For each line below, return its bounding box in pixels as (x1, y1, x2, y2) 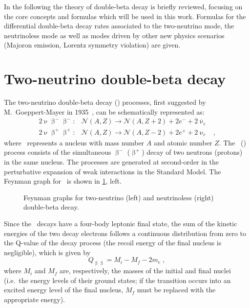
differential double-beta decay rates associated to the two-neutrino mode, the (4, 21, 234, 31)
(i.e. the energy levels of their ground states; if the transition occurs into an (4, 275, 231, 285)
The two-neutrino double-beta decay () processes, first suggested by (4, 97, 206, 107)
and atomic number (153, 137, 212, 147)
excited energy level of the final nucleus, (4, 284, 124, 295)
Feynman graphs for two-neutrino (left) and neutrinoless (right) (23, 192, 214, 202)
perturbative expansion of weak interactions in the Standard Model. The (4, 166, 221, 176)
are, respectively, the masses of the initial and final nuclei (60, 265, 231, 276)
